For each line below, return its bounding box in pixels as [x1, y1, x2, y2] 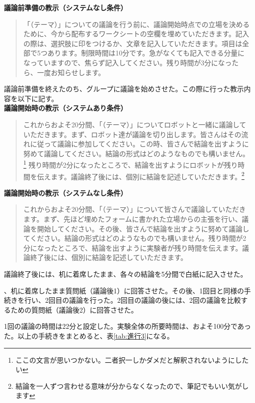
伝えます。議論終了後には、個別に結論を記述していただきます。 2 [37, 170, 245, 181]
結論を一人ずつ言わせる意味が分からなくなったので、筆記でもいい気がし [15, 380, 249, 391]
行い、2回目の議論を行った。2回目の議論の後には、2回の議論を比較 [24, 295, 241, 305]
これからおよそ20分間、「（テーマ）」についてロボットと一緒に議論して [23, 119, 246, 129]
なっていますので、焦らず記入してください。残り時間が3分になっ [23, 57, 232, 67]
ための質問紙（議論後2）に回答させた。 [10, 304, 138, 315]
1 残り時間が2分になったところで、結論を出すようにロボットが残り [23, 158, 238, 170]
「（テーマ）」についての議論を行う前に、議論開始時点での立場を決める [23, 19, 250, 29]
